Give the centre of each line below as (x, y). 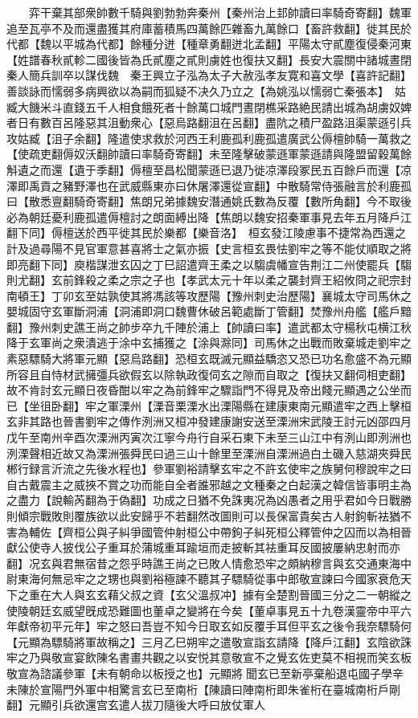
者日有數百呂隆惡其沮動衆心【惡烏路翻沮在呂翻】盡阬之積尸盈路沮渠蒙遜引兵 (209, 122)
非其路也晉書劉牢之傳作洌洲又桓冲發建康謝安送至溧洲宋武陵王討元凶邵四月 (214, 421)
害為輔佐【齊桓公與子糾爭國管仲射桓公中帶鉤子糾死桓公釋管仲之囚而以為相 (203, 531)
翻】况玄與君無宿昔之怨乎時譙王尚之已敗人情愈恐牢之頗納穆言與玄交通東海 (203, 563)
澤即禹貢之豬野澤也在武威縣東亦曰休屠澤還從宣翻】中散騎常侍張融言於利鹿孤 (209, 185)
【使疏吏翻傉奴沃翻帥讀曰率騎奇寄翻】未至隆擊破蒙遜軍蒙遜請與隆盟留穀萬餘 (209, 154)
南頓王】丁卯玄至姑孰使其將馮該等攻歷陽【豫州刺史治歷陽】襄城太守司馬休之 (209, 295)
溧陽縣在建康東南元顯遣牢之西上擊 (310, 405)
